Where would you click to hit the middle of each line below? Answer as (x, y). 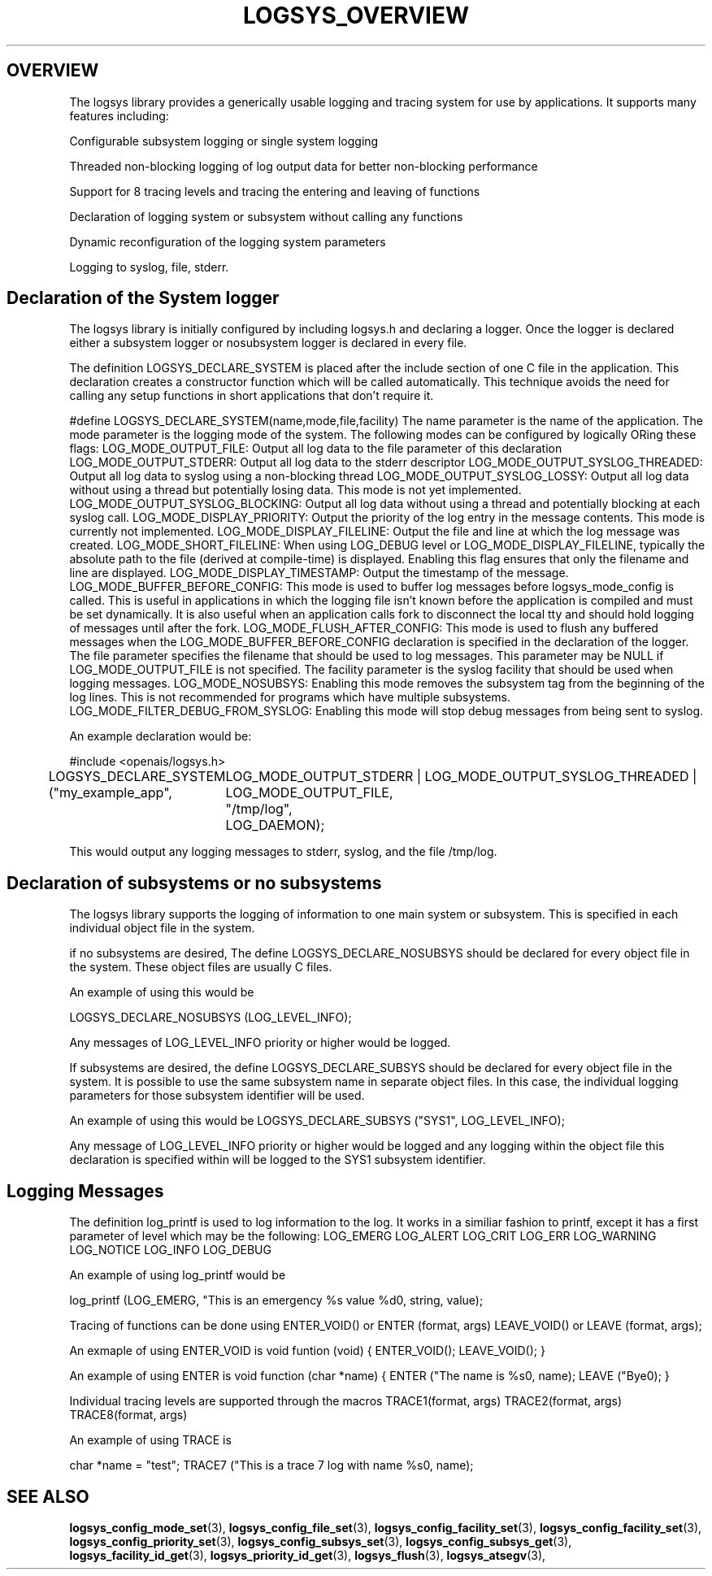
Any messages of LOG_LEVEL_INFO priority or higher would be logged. (260, 1043)
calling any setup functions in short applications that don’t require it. (252, 396)
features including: (119, 115)
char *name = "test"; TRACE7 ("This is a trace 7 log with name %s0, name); (271, 1465)
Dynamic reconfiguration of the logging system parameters (228, 241)
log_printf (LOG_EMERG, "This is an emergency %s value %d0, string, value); (276, 1300)
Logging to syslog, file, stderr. (149, 267)
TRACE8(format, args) (128, 1415)
